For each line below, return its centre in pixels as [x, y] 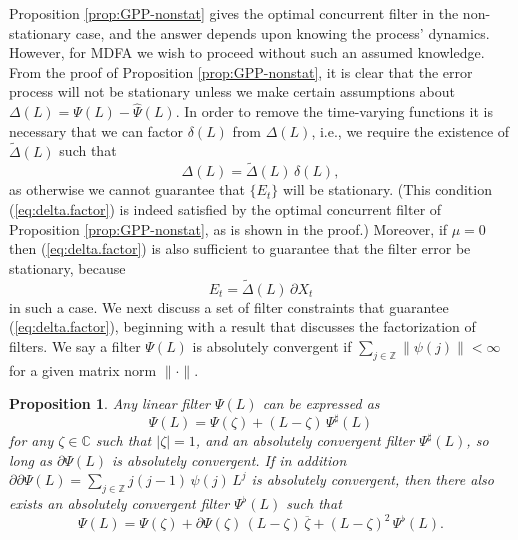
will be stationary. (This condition [387, 189]
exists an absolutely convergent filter [119, 503]
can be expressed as [321, 403]
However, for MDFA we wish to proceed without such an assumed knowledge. [247, 52]
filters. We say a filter [75, 345]
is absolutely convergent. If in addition [229, 459]
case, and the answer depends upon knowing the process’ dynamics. [282, 32]
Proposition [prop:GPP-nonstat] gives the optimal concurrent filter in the [234, 13]
